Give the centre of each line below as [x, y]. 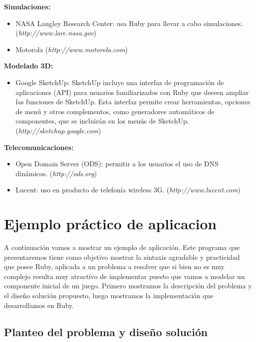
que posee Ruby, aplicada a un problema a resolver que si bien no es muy [114, 266]
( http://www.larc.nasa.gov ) [56, 33]
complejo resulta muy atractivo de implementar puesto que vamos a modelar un [125, 276]
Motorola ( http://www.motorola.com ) [72, 49]
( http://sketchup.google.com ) [58, 130]
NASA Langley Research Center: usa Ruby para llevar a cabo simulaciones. [129, 23]
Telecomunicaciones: [39, 147]
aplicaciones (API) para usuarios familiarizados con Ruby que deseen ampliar [132, 92]
